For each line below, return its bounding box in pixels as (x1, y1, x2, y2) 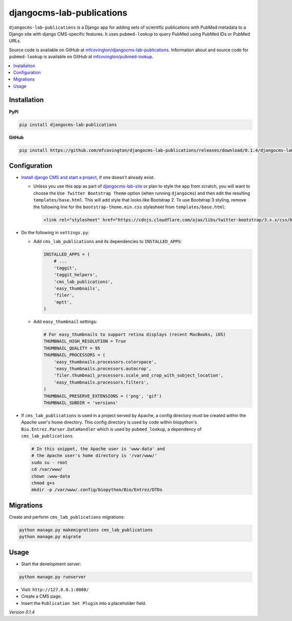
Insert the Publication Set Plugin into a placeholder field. (21, 600, 146, 606)
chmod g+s (31, 481, 55, 486)
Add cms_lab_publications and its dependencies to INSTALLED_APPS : (33, 238, 182, 244)
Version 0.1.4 (9, 609, 35, 615)
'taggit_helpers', (54, 272, 98, 278)
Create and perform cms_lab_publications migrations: (9, 514, 125, 520)
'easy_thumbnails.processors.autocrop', (54, 366, 152, 371)
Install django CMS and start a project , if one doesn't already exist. (21, 175, 155, 180)
